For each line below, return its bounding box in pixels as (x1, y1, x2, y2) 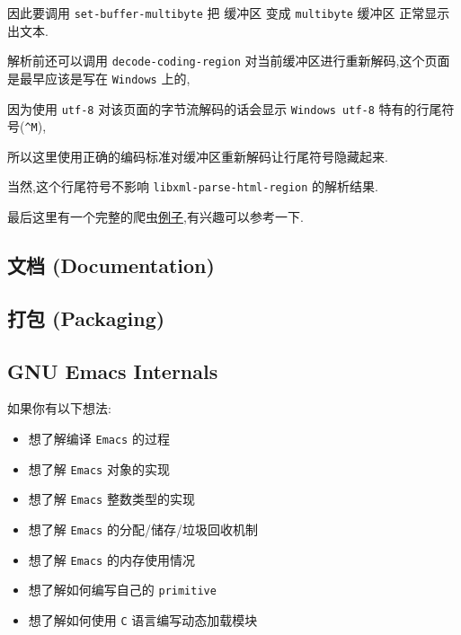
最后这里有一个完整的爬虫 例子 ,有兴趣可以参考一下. (7, 207, 304, 226)
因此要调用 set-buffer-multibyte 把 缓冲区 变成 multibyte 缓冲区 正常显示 (7, 4, 450, 22)
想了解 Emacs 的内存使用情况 (28, 550, 195, 569)
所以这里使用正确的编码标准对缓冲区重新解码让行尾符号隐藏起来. (7, 146, 388, 165)
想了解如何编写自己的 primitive (28, 580, 217, 599)
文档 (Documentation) (7, 251, 215, 279)
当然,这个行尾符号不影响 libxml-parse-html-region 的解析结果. (7, 177, 378, 196)
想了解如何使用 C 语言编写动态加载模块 (28, 611, 258, 630)
